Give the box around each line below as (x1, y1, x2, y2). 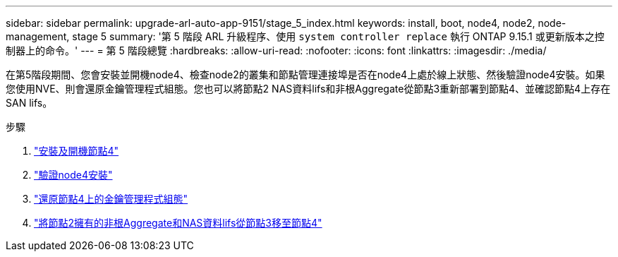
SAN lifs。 (6, 97, 53, 109)
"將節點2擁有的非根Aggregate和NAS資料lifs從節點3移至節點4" (34, 217, 322, 229)
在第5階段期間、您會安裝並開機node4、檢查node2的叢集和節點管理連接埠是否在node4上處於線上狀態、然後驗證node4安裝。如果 (6, 68, 605, 80)
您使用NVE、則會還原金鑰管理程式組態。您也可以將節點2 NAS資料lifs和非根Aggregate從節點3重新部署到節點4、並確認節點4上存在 (6, 83, 611, 95)
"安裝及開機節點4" (34, 145, 119, 157)
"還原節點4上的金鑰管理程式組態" (34, 193, 188, 205)
